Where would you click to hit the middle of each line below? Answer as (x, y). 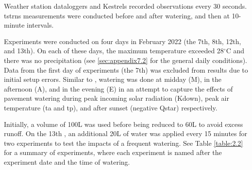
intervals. (40, 25)
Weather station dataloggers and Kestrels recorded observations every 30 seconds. (126, 6)
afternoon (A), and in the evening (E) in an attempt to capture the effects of (118, 88)
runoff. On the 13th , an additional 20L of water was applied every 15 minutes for (126, 133)
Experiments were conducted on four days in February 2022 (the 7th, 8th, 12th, (123, 41)
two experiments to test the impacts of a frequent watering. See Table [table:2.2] (124, 143)
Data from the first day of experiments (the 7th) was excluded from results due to (126, 70)
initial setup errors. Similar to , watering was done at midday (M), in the (113, 79)
